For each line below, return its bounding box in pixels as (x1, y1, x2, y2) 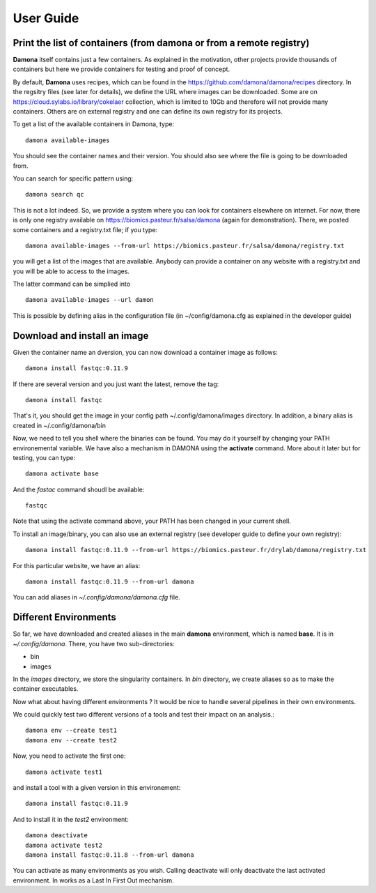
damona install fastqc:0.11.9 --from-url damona (25, 578, 194, 586)
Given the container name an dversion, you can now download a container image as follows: (13, 348, 278, 356)
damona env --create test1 (25, 726, 118, 735)
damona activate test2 (25, 841, 103, 849)
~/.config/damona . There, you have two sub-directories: (13, 639, 175, 648)
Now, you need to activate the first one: (13, 751, 126, 760)
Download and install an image (13, 330, 149, 342)
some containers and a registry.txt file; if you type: (13, 225, 158, 234)
